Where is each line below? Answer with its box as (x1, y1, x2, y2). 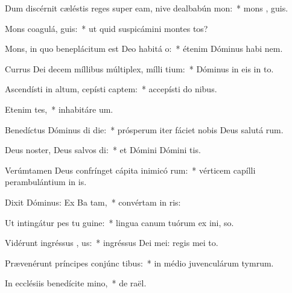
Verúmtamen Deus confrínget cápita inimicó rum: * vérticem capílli (5, 163, 256, 176)
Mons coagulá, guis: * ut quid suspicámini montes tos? (5, 22, 208, 34)
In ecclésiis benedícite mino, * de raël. (5, 277, 147, 289)
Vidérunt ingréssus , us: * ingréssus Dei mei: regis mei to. (5, 236, 218, 249)
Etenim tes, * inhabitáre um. (5, 102, 113, 115)
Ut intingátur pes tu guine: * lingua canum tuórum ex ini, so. (5, 216, 234, 228)
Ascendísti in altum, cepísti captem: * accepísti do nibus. (5, 83, 217, 95)
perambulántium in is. (5, 175, 87, 188)
